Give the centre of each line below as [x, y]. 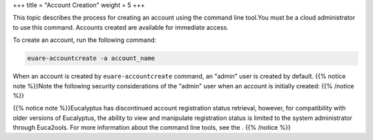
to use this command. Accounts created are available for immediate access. [121, 27]
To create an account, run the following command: [85, 40]
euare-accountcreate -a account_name [91, 58]
